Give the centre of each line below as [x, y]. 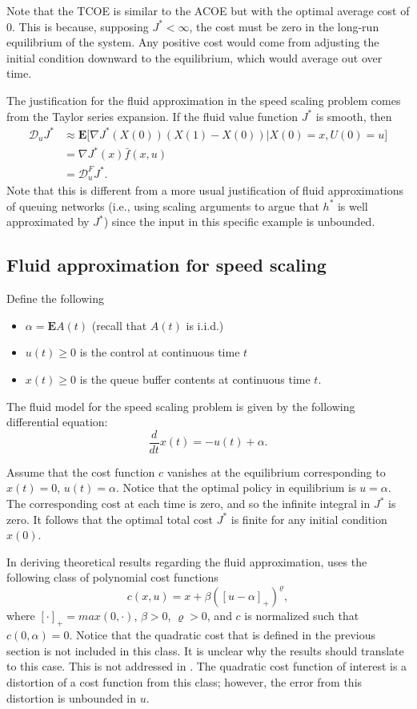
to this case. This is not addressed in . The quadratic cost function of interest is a [207, 666]
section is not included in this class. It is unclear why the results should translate [205, 650]
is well [353, 205]
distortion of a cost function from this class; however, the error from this [184, 682]
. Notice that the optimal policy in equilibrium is [236, 487]
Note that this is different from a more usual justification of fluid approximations [205, 190]
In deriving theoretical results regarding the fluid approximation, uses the [187, 561]
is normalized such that [302, 616]
